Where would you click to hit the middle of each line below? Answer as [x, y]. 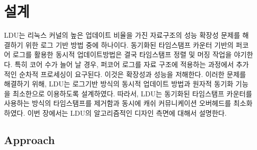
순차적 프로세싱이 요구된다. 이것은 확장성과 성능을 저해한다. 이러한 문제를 [132, 74]
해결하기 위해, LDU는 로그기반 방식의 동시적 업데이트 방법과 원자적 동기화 [119, 84]
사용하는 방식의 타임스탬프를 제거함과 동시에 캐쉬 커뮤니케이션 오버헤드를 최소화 [128, 103]
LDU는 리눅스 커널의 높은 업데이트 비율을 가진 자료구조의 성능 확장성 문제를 [122, 35]
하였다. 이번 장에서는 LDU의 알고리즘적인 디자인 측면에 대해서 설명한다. [115, 112]
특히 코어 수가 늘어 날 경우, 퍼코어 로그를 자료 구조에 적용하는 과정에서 [124, 64]
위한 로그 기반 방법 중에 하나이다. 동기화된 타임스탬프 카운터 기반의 [129, 44]
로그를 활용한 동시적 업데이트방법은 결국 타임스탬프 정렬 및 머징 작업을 [122, 54]
